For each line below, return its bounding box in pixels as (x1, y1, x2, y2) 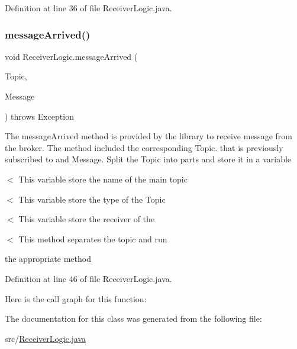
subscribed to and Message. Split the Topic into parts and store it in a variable (5, 153, 292, 165)
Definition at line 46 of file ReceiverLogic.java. (5, 272, 172, 284)
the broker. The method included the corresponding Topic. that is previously (5, 141, 283, 153)
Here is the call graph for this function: (5, 292, 147, 305)
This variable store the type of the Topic (18, 193, 166, 205)
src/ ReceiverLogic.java (5, 332, 86, 344)
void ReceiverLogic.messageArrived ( (5, 50, 138, 62)
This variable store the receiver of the (18, 213, 155, 225)
